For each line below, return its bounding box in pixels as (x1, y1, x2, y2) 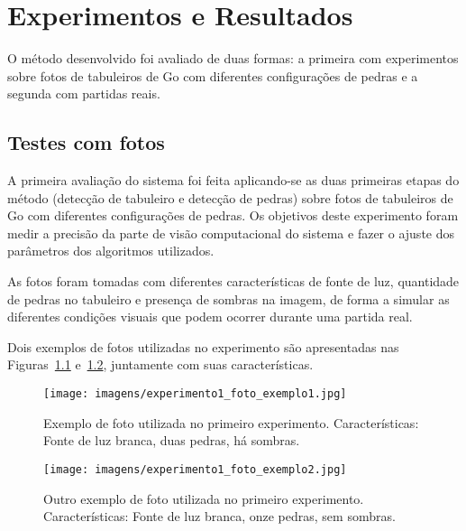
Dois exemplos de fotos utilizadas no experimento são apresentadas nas (7, 337, 399, 356)
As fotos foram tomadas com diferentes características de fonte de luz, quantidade (7, 272, 460, 291)
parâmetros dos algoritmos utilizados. (7, 241, 215, 260)
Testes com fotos (7, 128, 165, 156)
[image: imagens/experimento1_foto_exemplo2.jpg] (43, 462, 347, 476)
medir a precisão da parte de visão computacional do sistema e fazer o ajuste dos (7, 223, 455, 242)
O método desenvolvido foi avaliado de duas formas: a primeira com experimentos (7, 49, 459, 68)
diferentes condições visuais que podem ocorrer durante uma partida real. (7, 307, 413, 326)
